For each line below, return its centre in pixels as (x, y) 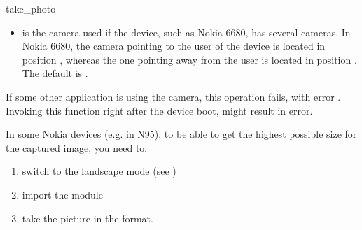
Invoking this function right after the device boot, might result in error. (159, 110)
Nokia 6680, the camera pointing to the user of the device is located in (174, 46)
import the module (62, 194)
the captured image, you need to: (77, 147)
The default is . (55, 73)
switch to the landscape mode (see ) (99, 171)
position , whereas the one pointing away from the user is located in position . (189, 59)
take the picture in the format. (88, 218)
